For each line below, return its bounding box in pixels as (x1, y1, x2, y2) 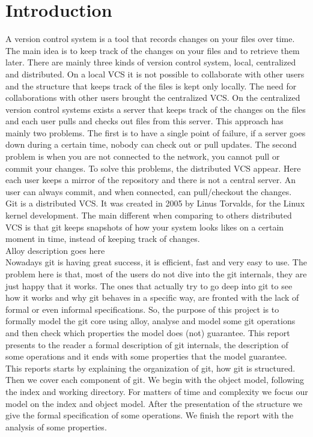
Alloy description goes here (5, 244, 105, 256)
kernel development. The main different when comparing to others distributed (5, 209, 292, 222)
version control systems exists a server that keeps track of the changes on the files (5, 103, 306, 115)
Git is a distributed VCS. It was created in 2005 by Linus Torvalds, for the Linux (5, 197, 305, 209)
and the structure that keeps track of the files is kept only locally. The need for (5, 79, 297, 92)
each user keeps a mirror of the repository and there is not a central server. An (5, 173, 296, 186)
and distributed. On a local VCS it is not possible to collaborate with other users (5, 67, 305, 80)
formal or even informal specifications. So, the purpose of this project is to (5, 303, 279, 315)
